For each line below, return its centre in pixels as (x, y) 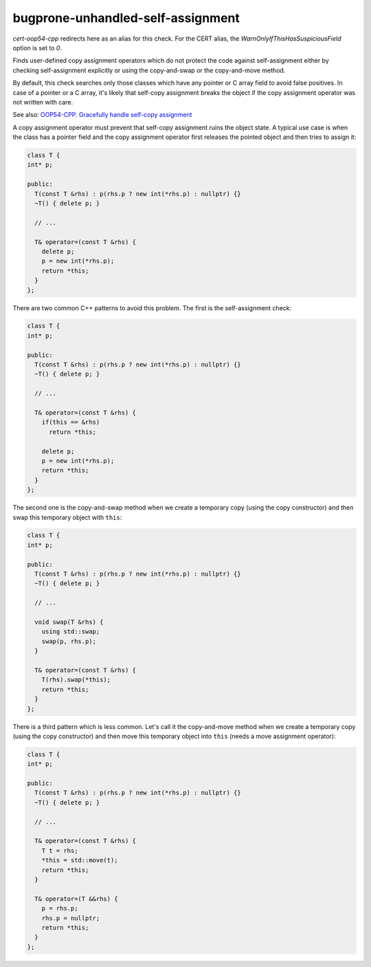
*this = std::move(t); (80, 860)
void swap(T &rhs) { (69, 622)
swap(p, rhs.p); (69, 641)
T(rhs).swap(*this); (76, 680)
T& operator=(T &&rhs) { (76, 899)
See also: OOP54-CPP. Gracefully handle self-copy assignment (102, 115)
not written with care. (43, 102)
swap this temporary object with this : (67, 517)
